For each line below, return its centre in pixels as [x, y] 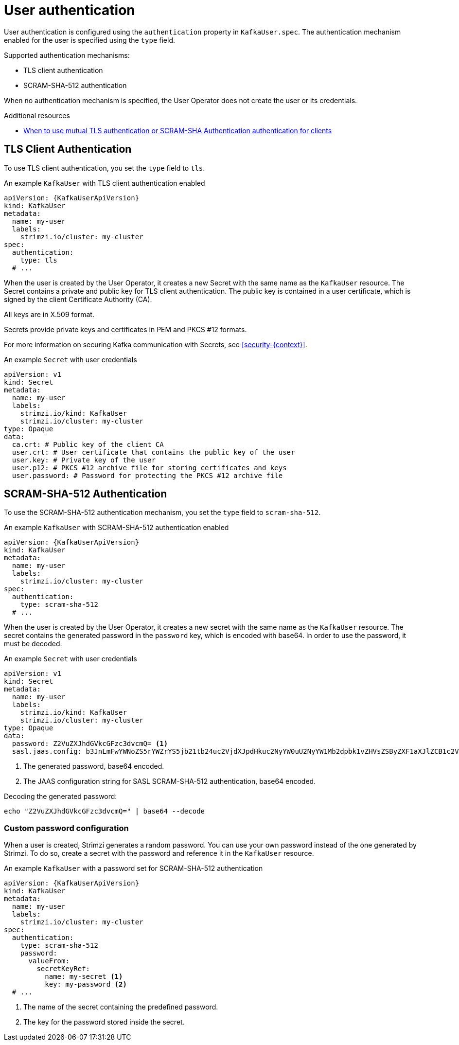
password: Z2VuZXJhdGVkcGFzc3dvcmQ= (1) [90, 744]
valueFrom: [49, 961]
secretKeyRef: [63, 969]
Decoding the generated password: [61, 797]
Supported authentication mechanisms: [67, 55]
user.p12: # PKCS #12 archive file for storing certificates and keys [149, 468]
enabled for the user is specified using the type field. [89, 40]
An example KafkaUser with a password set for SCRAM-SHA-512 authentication [133, 868]
